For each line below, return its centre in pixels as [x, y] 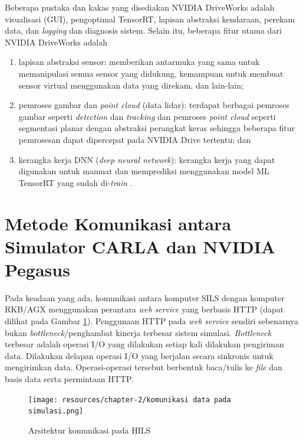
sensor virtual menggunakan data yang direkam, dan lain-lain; [131, 85]
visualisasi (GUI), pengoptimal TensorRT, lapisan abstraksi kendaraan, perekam [150, 19]
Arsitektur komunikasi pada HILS [90, 430]
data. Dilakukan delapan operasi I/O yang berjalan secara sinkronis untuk [139, 355]
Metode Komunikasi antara [118, 223]
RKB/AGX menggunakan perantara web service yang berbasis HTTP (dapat [144, 309]
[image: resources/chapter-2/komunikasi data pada [130, 400]
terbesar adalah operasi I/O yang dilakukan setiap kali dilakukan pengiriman [144, 344]
